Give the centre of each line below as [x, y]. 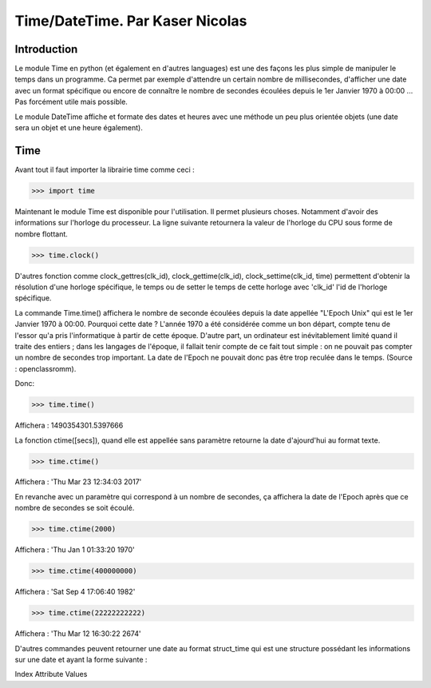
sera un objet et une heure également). [79, 128]
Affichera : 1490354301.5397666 [69, 426]
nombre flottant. [41, 234]
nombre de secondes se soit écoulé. [75, 508]
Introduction [46, 49]
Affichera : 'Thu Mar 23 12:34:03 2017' [78, 482]
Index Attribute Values [51, 674]
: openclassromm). [45, 368]
